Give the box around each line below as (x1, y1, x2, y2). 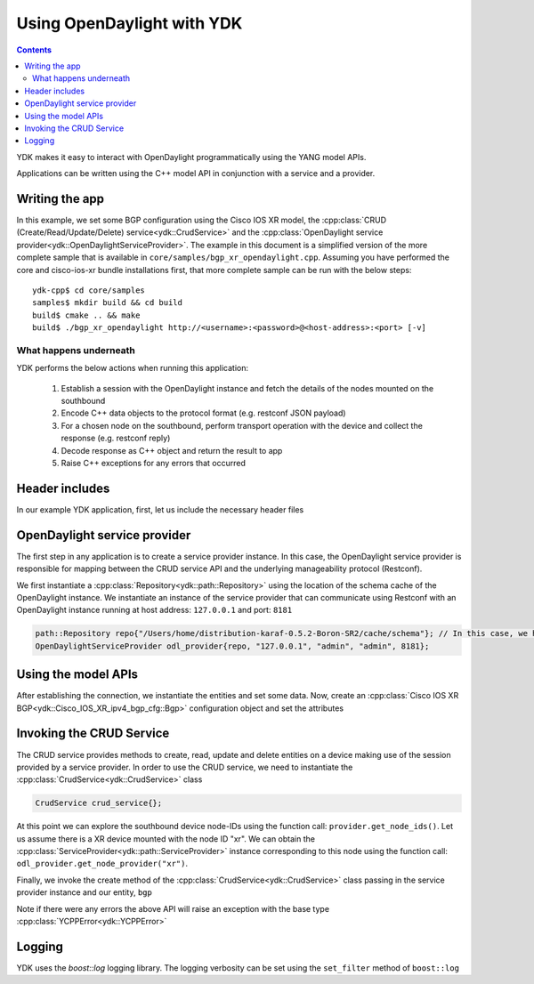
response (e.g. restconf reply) (61, 432, 171, 444)
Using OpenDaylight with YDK (16, 13, 243, 33)
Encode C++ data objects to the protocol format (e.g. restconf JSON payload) (61, 407, 346, 418)
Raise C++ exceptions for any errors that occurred (61, 457, 247, 468)
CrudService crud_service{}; (35, 798, 163, 809)
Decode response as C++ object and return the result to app (61, 445, 283, 456)
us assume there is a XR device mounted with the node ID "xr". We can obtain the (16, 833, 316, 844)
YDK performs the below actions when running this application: (16, 363, 249, 374)
